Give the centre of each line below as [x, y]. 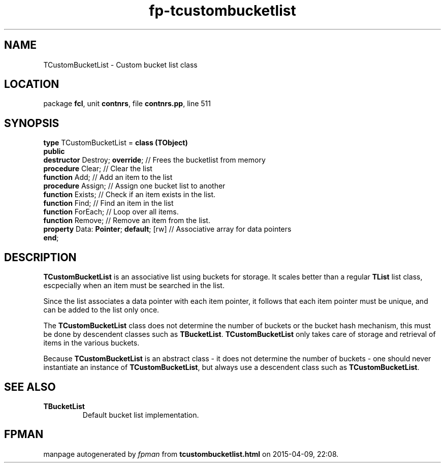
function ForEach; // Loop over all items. [111, 212]
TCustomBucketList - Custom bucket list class [120, 65]
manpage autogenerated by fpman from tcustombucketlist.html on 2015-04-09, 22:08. [191, 454]
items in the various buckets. [91, 343]
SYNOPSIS [32, 123]
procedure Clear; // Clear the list [98, 169]
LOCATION [32, 84]
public [54, 151]
